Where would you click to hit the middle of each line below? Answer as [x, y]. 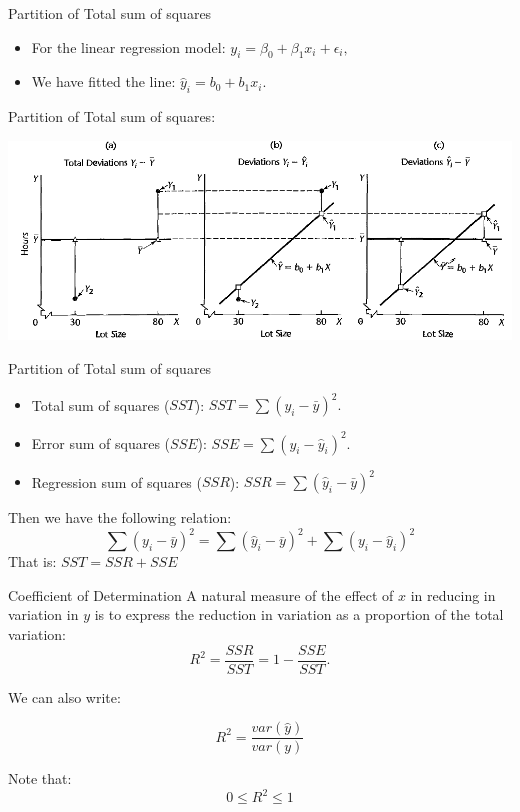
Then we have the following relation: [120, 517]
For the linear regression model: [128, 46]
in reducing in [453, 594]
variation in [43, 614]
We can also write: [64, 696]
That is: [32, 561]
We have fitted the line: [103, 81]
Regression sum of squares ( [116, 481]
